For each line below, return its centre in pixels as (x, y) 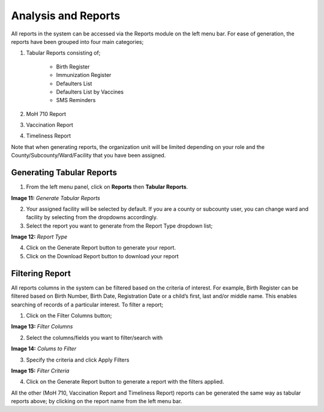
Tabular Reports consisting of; (63, 53)
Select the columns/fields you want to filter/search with (94, 338)
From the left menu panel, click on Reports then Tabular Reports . (107, 187)
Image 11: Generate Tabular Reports (55, 198)
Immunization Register (84, 75)
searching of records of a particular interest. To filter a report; (87, 304)
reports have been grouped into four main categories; (77, 41)
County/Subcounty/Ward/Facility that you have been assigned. (88, 156)
